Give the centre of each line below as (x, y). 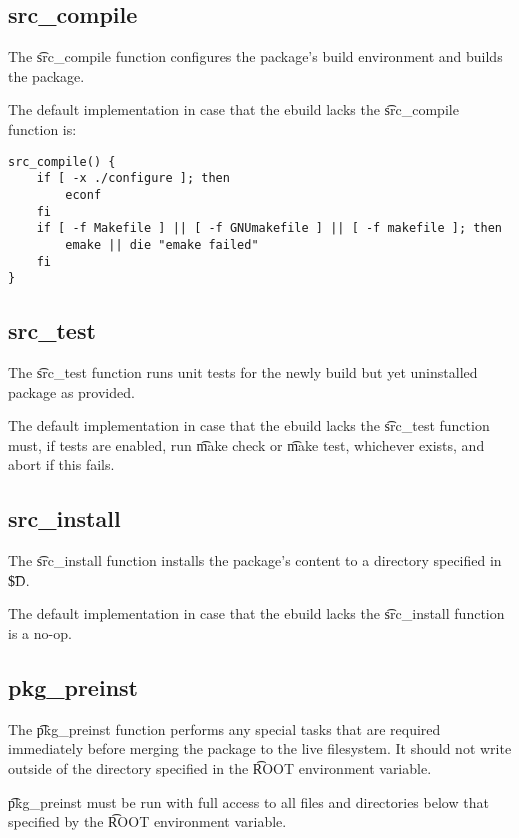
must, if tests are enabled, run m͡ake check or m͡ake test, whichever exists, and (246, 444)
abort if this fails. (61, 464)
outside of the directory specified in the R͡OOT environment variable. (220, 767)
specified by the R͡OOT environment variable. (147, 821)
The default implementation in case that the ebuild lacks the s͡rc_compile (233, 109)
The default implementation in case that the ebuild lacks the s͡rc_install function (256, 613)
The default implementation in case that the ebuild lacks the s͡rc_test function (249, 425)
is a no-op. (40, 632)
